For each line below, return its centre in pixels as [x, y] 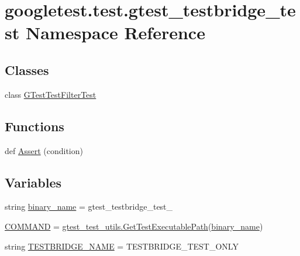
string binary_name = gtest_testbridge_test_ [89, 206]
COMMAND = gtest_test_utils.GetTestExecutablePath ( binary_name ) [134, 226]
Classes [27, 69]
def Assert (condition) [44, 150]
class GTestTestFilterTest [51, 94]
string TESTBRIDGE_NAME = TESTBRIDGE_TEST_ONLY [122, 246]
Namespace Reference [115, 33]
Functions [35, 126]
